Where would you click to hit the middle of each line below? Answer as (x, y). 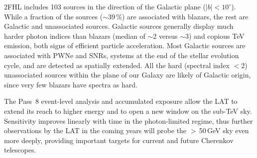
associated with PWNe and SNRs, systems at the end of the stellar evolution (122, 55)
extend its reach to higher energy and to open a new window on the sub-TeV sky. (128, 111)
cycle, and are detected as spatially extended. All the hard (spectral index (117, 65)
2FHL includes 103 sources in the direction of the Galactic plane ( (105, 6)
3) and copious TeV (215, 36)
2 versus (165, 36)
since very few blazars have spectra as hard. (71, 84)
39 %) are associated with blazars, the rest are (178, 16)
